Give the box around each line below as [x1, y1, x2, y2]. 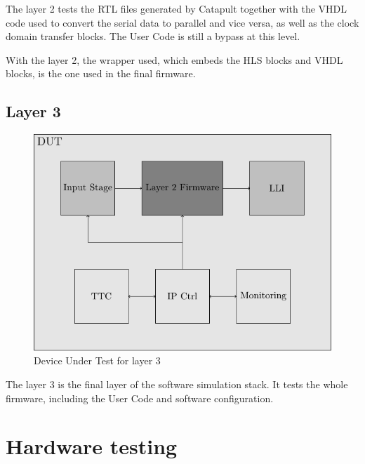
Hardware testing [6, 432, 178, 460]
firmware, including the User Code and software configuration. [6, 390, 274, 405]
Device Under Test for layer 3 [34, 353, 161, 368]
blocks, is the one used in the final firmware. [6, 66, 196, 81]
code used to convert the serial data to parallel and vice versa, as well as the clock [6, 15, 359, 29]
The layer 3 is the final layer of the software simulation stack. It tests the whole [6, 377, 348, 392]
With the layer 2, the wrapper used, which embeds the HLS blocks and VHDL [6, 52, 343, 67]
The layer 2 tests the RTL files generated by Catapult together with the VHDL [6, 1, 347, 15]
